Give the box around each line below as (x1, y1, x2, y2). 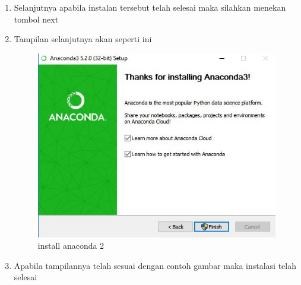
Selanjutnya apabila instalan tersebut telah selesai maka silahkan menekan (14, 1, 286, 13)
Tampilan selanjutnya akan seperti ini (14, 33, 152, 45)
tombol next (14, 12, 59, 25)
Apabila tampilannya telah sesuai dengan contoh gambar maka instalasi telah (14, 259, 296, 271)
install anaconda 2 (37, 239, 104, 252)
